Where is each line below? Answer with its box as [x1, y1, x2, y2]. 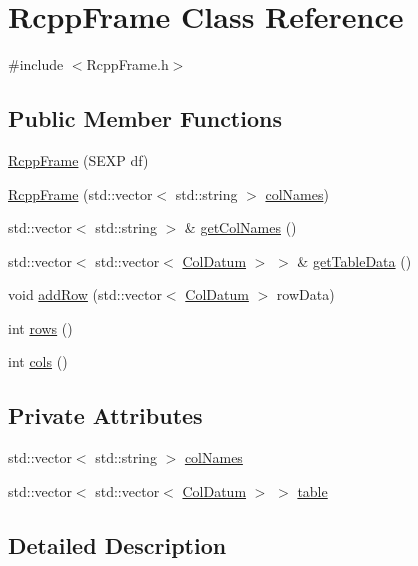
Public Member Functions [8, 103, 282, 134]
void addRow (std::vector [8, 284, 162, 305]
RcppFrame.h [86, 54, 169, 75]
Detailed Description [8, 529, 227, 560]
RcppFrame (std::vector [8, 183, 153, 204]
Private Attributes [8, 400, 203, 431]
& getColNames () [184, 217, 297, 238]
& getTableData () [297, 250, 412, 271]
